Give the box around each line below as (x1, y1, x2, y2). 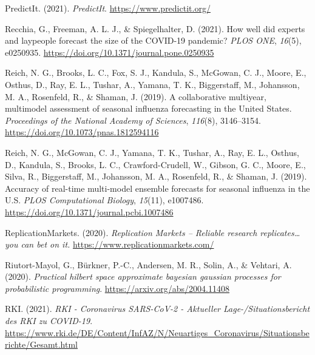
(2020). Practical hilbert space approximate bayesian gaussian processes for (5, 270, 281, 283)
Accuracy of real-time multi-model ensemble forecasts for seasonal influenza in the (5, 181, 310, 194)
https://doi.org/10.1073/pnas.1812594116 (5, 126, 159, 138)
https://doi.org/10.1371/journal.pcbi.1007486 (5, 205, 174, 218)
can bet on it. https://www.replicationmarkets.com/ (21, 238, 214, 251)
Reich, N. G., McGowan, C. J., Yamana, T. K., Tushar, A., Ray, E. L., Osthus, (5, 146, 299, 158)
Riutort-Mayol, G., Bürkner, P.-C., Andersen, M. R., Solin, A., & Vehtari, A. (5, 258, 292, 271)
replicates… (260, 226, 300, 238)
